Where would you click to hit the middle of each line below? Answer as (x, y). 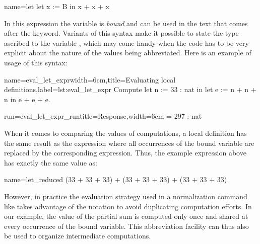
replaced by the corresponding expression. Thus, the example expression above (125, 153)
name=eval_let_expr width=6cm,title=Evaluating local (90, 79)
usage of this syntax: (36, 62)
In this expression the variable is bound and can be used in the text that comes (126, 23)
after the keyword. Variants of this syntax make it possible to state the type (121, 33)
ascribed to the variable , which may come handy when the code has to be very (126, 43)
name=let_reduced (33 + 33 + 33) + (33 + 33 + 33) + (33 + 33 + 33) (116, 179)
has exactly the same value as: (51, 162)
